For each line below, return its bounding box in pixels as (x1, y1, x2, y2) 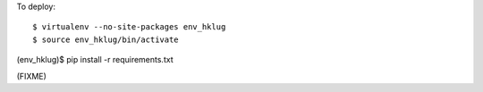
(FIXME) (16, 71, 47, 81)
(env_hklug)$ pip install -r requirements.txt (16, 54, 174, 65)
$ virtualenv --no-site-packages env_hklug (32, 22, 226, 32)
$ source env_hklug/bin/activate (32, 34, 179, 45)
